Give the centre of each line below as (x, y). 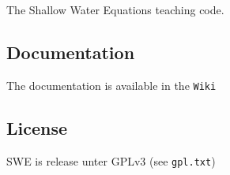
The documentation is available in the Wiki (111, 85)
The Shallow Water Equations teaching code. (115, 9)
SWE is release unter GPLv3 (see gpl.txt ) (111, 160)
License (37, 127)
